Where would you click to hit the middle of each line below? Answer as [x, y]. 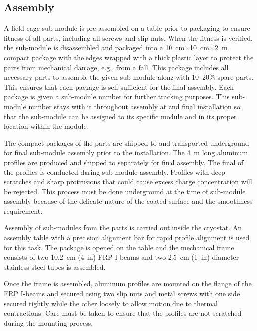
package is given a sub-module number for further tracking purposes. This [117, 96]
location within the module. [46, 126]
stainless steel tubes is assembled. [55, 266]
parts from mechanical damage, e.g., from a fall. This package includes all [116, 67]
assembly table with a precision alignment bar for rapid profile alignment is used [127, 238]
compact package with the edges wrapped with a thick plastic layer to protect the [129, 57]
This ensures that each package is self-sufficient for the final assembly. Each [119, 86]
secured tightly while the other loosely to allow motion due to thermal [111, 303]
